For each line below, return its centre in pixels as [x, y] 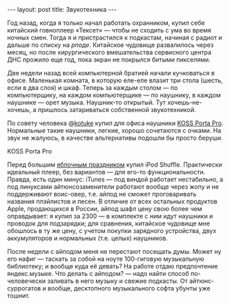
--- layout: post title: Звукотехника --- [62, 9]
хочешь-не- [184, 102]
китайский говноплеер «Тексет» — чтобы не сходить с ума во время [109, 30]
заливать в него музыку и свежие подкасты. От [117, 281]
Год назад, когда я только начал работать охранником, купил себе [106, 23]
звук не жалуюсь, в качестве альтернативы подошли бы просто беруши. [115, 138]
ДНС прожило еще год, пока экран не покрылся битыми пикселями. [109, 59]
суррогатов [24, 288]
